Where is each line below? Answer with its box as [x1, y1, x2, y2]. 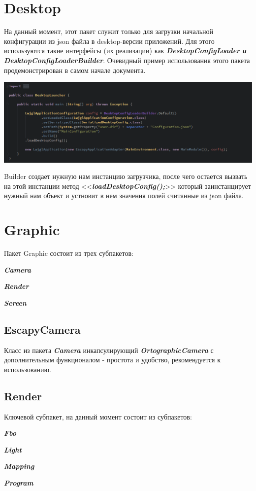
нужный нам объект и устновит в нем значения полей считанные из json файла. [4, 190, 244, 201]
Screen [4, 297, 27, 308]
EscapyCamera [4, 321, 81, 337]
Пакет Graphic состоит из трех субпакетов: [4, 248, 134, 258]
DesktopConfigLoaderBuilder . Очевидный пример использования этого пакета [4, 55, 250, 65]
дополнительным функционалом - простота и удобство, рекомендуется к [4, 354, 221, 365]
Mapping [4, 461, 34, 471]
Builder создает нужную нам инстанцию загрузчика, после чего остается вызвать [4, 171, 248, 181]
